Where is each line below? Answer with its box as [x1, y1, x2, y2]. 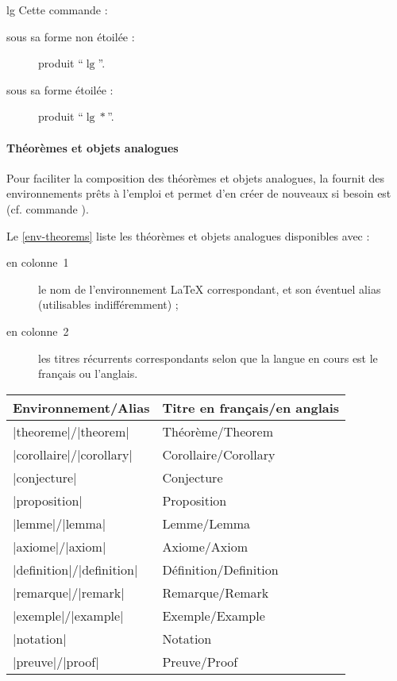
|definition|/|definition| [13, 560, 138, 579]
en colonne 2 [6, 322, 69, 339]
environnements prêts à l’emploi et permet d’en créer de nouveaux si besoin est [6, 185, 391, 202]
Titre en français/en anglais [162, 398, 340, 417]
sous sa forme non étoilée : [6, 28, 135, 44]
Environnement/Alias [13, 398, 150, 417]
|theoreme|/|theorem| [13, 421, 129, 441]
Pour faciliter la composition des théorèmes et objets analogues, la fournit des [6, 169, 385, 186]
